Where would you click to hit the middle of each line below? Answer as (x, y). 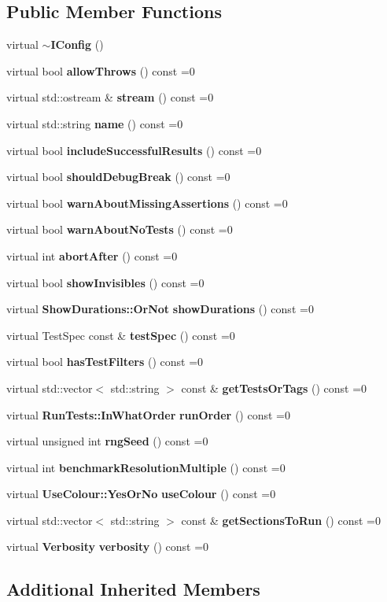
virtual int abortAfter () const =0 (92, 255)
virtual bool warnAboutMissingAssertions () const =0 (147, 203)
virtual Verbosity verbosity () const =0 (108, 547)
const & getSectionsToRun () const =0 (281, 520)
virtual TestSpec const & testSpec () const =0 (121, 335)
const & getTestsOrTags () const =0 (274, 388)
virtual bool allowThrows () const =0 (101, 70)
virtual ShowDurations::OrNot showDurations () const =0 (160, 309)
